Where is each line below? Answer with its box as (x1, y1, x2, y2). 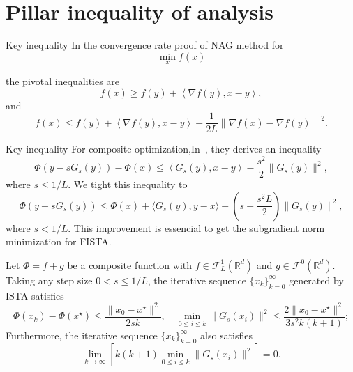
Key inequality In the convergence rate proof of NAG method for (6, 38, 284, 52)
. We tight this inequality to (68, 176, 188, 191)
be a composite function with (67, 257, 193, 272)
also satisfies (200, 327, 253, 342)
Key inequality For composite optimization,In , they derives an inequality (6, 141, 322, 156)
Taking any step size (6, 272, 93, 287)
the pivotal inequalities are (6, 73, 120, 88)
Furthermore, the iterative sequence (6, 327, 158, 342)
